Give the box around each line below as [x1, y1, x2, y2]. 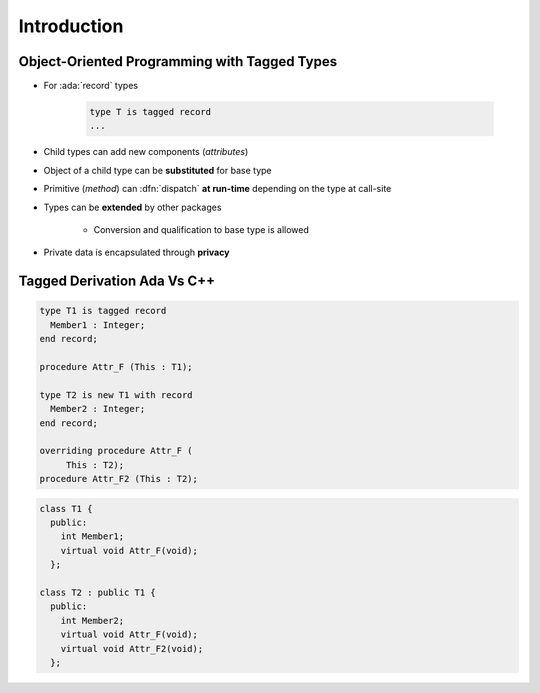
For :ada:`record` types [43, 80, 139, 92]
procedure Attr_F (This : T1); [39, 361, 194, 372]
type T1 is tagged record [39, 305, 167, 317]
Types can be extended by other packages [43, 201, 222, 213]
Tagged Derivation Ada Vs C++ [18, 273, 215, 290]
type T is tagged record [89, 106, 212, 118]
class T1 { [39, 503, 93, 514]
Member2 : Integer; [50, 403, 146, 415]
